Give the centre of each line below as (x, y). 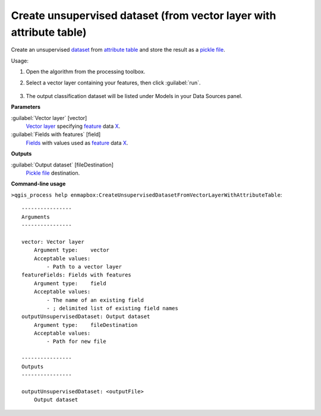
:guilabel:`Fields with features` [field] (56, 134)
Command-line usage (38, 184)
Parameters (26, 107)
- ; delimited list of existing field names (112, 308)
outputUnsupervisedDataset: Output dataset (86, 317)
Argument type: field (70, 283)
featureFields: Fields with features (77, 275)
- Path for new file (76, 341)
